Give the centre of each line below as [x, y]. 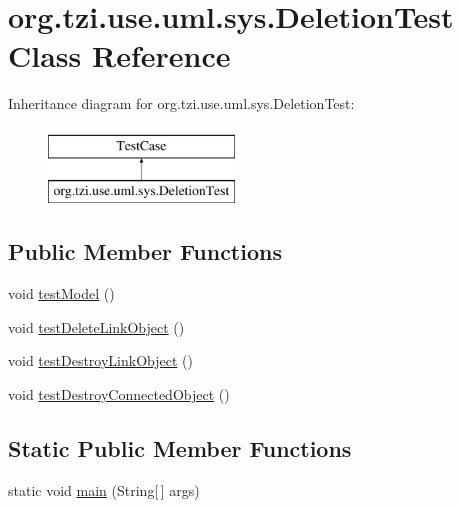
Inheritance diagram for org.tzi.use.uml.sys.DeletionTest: [181, 103]
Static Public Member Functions [180, 448]
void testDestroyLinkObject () [100, 360]
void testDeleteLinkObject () [96, 326]
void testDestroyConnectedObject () [119, 394]
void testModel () [61, 293]
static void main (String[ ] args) [104, 489]
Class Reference [119, 55]
